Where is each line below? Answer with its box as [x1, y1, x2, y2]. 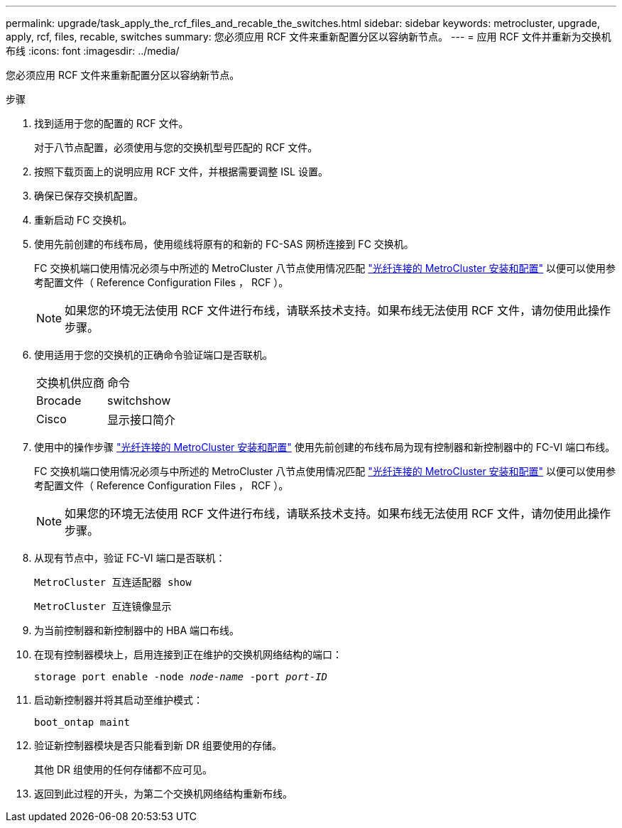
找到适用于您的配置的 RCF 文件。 [34, 117, 189, 129]
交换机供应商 [36, 376, 105, 390]
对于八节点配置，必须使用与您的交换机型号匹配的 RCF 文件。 [34, 141, 318, 153]
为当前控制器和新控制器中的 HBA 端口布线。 [34, 624, 240, 636]
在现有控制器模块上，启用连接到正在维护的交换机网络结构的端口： [34, 648, 342, 660]
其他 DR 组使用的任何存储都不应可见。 [34, 763, 212, 775]
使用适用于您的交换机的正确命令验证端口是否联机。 [34, 349, 273, 361]
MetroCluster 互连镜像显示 [34, 601, 172, 612]
